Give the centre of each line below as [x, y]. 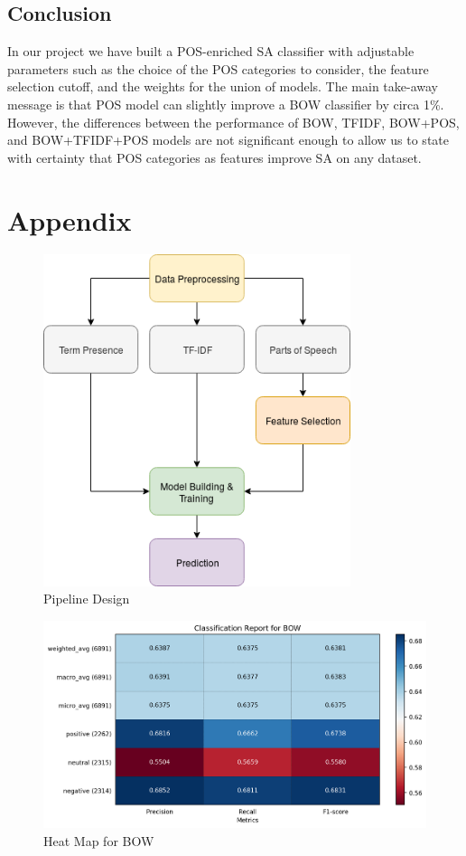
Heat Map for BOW [99, 840]
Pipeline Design [87, 599]
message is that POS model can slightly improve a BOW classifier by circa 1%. [226, 104]
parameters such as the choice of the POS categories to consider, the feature [218, 68]
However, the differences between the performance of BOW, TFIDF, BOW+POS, [233, 122]
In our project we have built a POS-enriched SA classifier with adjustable [211, 51]
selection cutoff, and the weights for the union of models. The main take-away [223, 86]
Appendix [70, 219]
